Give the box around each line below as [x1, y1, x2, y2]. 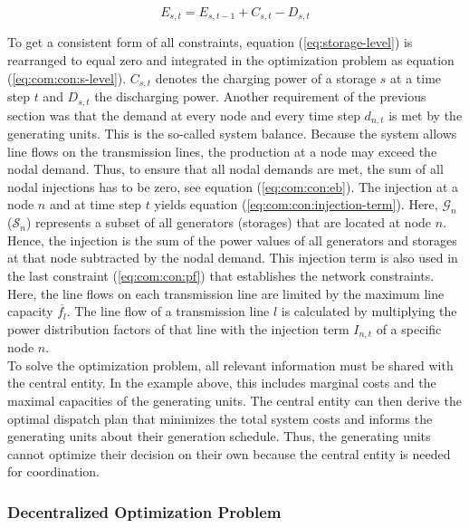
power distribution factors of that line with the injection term [7, 319, 349, 338]
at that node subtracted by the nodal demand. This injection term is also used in [7, 248, 458, 267]
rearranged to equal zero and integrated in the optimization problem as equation [7, 51, 455, 70]
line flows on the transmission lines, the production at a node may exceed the [7, 141, 437, 160]
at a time [390, 68, 442, 87]
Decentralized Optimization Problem [7, 500, 282, 523]
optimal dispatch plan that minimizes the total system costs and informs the [7, 408, 433, 427]
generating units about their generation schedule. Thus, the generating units [7, 427, 431, 446]
